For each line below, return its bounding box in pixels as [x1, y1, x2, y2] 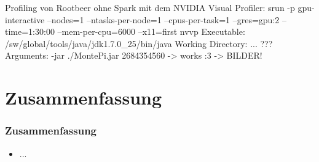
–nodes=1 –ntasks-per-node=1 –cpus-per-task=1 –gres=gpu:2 [47, 13, 280, 26]
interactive [5, 13, 45, 26]
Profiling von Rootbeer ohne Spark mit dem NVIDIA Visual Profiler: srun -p [5, 1, 295, 13]
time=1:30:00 [5, 25, 55, 38]
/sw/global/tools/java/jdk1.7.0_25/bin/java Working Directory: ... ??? [5, 37, 273, 50]
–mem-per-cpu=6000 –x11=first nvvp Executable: [57, 25, 245, 38]
